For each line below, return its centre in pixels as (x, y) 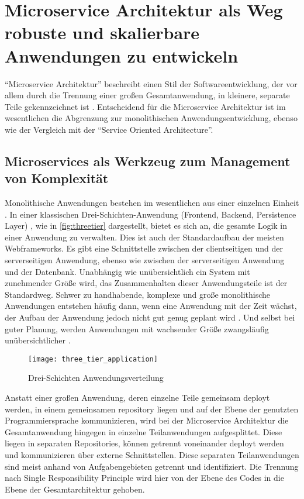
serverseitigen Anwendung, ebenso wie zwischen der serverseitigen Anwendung (145, 260)
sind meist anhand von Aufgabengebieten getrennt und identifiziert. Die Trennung (152, 466)
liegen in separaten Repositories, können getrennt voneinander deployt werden (144, 443)
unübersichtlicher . (38, 340)
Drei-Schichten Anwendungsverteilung (96, 378)
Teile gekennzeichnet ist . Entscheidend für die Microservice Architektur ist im (145, 106)
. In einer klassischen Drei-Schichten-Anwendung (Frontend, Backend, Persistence (151, 214)
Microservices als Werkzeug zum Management (148, 161)
